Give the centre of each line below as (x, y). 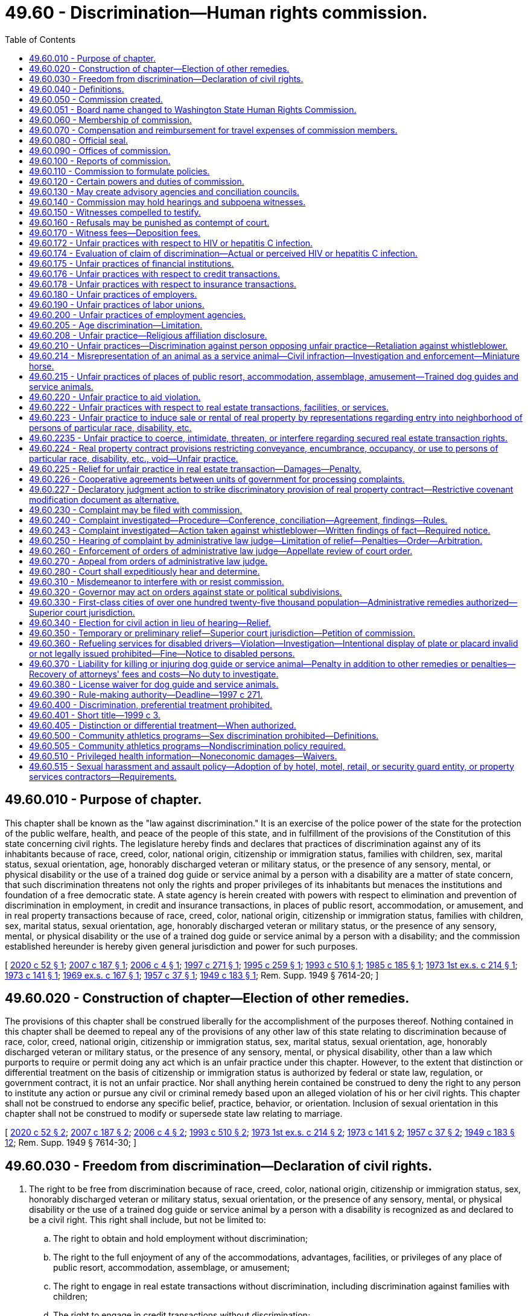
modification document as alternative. (104, 499)
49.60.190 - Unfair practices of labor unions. (117, 304)
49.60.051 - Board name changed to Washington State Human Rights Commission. (193, 109)
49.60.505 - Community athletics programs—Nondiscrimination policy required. (187, 746)
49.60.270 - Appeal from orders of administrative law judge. (148, 561)
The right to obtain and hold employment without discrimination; (180, 1239)
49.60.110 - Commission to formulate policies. (119, 171)
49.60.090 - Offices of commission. (100, 150)
